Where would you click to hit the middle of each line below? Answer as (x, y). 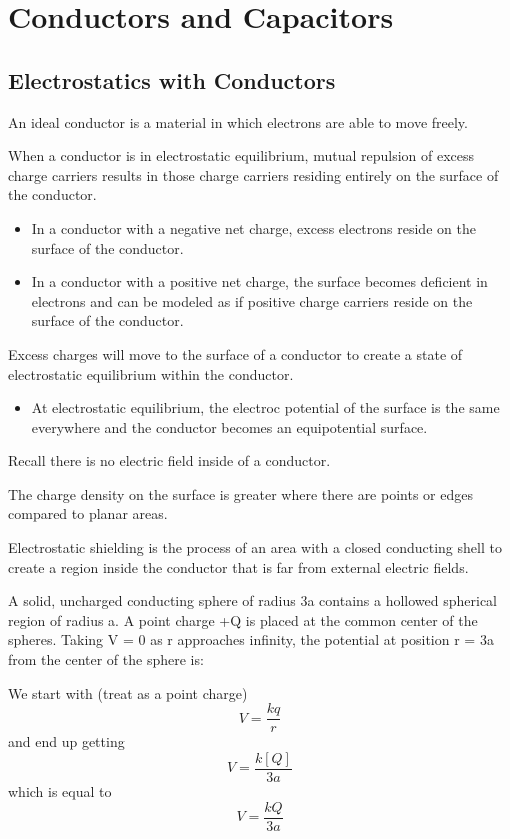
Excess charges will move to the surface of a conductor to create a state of (235, 353)
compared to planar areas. (88, 513)
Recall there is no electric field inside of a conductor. (169, 460)
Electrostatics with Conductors (172, 79)
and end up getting (66, 741)
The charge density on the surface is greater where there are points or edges (240, 493)
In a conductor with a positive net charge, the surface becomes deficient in (259, 281)
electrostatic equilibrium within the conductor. (151, 373)
